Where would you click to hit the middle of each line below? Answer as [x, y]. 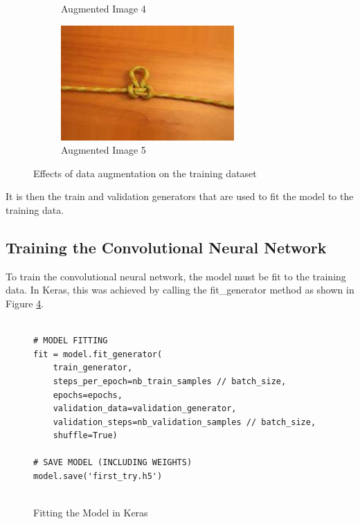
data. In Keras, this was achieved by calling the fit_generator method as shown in [180, 290]
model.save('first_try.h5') [98, 477]
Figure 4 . [25, 303]
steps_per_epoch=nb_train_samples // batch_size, [170, 381]
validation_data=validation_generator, [145, 409]
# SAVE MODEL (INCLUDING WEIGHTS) [113, 463]
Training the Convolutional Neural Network [166, 247]
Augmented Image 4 [103, 8]
